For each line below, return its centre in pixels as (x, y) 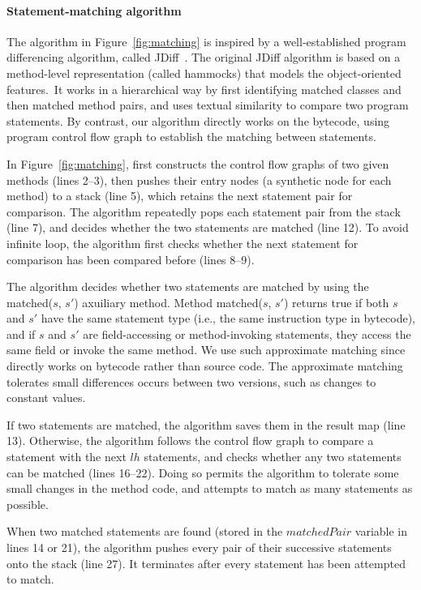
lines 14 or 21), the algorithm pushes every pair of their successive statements (199, 547)
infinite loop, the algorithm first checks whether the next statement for (183, 243)
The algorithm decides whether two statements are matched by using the (188, 286)
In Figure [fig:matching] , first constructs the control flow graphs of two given (198, 163)
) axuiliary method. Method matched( (168, 302)
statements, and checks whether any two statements (273, 457)
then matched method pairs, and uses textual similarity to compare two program (208, 105)
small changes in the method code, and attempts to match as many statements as (210, 488)
